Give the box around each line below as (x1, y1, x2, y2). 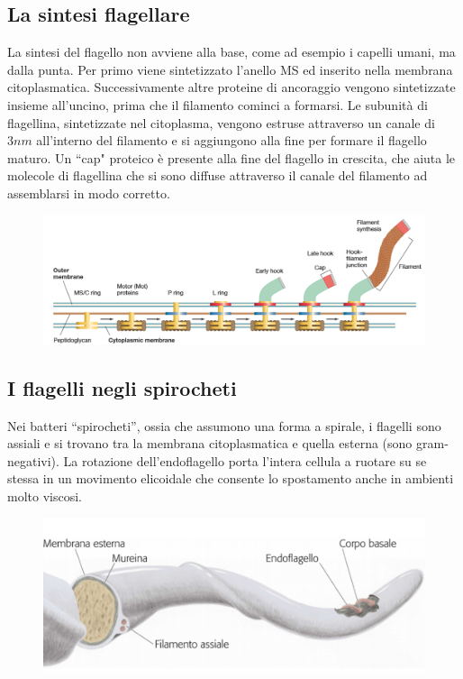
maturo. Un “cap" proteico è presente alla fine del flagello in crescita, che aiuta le (7, 148, 456, 167)
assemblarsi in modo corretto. (7, 183, 170, 202)
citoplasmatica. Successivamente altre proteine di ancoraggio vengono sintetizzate (7, 78, 456, 96)
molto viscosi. (7, 486, 82, 505)
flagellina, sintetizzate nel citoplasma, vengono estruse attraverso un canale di (7, 113, 435, 132)
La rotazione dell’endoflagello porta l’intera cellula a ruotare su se (63, 451, 427, 470)
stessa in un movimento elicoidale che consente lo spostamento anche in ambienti (7, 469, 454, 488)
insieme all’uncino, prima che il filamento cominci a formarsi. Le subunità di (7, 95, 428, 114)
